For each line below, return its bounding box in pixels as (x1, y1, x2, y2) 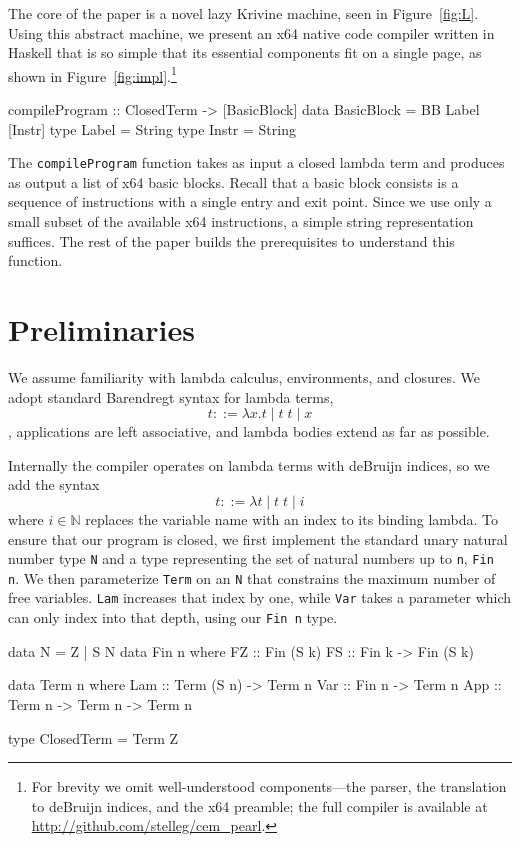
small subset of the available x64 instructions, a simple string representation (8, 211, 474, 232)
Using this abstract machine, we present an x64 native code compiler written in (8, 22, 495, 43)
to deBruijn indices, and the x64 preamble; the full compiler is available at (31, 795, 488, 816)
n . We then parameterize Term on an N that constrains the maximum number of (8, 567, 496, 588)
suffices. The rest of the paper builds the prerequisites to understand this (8, 230, 455, 251)
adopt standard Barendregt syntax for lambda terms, (8, 386, 334, 407)
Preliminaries (8, 309, 195, 350)
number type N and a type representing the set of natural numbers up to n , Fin (8, 548, 494, 569)
